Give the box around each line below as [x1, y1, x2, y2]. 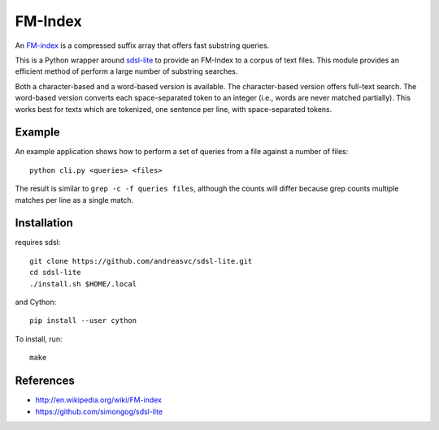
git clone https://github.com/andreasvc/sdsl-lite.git [29, 256, 253, 265]
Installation [15, 216, 73, 230]
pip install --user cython [29, 316, 137, 325]
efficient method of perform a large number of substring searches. [15, 67, 238, 76]
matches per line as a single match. [15, 195, 134, 204]
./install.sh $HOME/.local [29, 279, 137, 288]
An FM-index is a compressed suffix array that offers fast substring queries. [15, 41, 270, 50]
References [15, 374, 75, 388]
